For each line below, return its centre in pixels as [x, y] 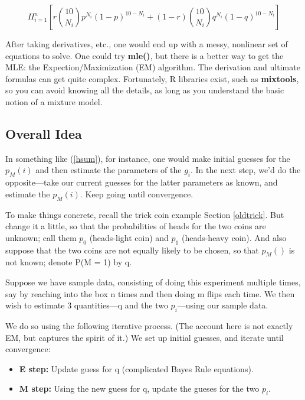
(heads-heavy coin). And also [234, 237]
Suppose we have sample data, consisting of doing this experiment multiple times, [153, 282]
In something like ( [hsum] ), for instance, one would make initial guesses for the [148, 158]
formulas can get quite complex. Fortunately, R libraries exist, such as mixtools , [152, 78]
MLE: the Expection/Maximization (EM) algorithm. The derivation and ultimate [153, 67]
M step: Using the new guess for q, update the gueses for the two [139, 388]
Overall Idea [44, 133]
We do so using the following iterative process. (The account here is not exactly [149, 325]
